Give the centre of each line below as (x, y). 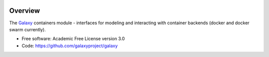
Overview (25, 11)
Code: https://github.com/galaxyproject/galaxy (70, 46)
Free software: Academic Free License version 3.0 (73, 39)
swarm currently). (27, 29)
